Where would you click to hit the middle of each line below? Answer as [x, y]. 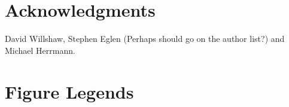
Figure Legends [69, 91]
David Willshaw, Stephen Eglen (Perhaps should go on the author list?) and [145, 39]
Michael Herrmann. [40, 50]
